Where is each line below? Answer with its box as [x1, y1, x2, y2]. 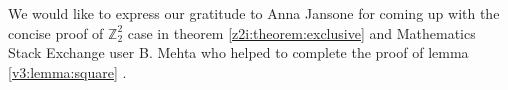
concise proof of [8, 22, 104, 43]
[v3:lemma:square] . [8, 61, 127, 82]
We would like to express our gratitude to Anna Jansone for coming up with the [8, 3, 500, 23]
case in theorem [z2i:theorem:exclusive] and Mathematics [127, 22, 476, 43]
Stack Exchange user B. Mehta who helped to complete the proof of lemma [8, 42, 469, 63]
